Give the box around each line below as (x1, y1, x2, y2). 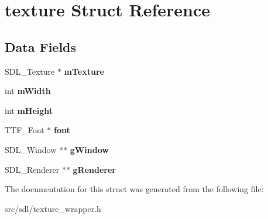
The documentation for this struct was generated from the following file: (5, 183, 264, 195)
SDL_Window (5, 143, 57, 155)
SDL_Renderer (5, 163, 60, 175)
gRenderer (73, 163, 116, 175)
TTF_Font (5, 124, 44, 136)
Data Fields (5, 37, 77, 55)
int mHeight (5, 104, 53, 116)
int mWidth (5, 85, 51, 97)
